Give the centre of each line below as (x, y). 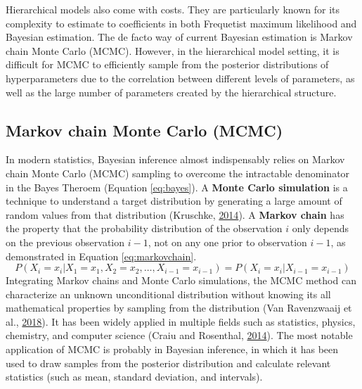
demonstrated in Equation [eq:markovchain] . (101, 256)
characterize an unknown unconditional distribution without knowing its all (168, 294)
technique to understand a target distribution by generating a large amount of (174, 201)
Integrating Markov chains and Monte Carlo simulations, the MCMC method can (181, 280)
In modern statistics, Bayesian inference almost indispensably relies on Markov (175, 159)
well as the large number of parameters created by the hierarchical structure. (171, 92)
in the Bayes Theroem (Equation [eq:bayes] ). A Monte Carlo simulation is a (177, 187)
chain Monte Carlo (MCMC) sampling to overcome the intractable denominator (178, 173)
